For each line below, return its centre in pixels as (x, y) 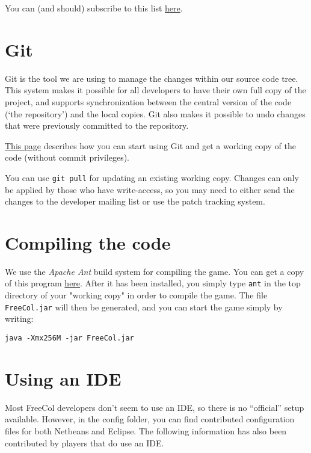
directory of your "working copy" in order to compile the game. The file (136, 295)
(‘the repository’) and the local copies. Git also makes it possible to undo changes (155, 113)
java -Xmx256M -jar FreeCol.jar (69, 338)
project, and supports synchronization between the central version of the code (148, 101)
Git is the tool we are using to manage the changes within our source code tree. (152, 78)
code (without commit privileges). (67, 157)
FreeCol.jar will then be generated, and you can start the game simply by (144, 307)
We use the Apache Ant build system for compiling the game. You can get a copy (155, 271)
